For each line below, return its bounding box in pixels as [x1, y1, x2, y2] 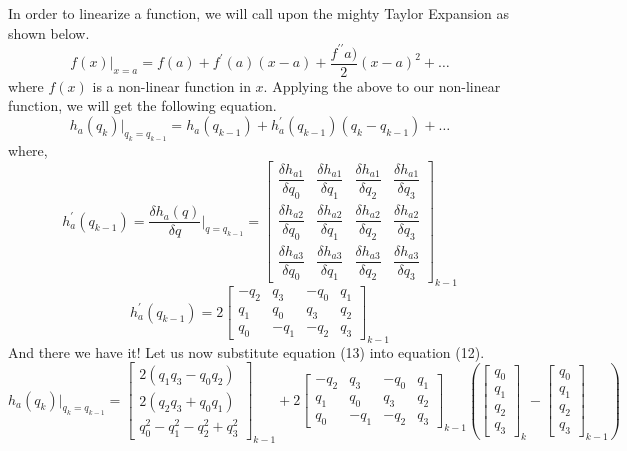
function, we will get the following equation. [8, 95, 277, 116]
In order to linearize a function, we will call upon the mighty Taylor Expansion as [8, 3, 510, 23]
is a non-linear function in [92, 75, 251, 96]
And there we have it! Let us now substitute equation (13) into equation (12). [8, 341, 485, 362]
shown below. [8, 22, 90, 43]
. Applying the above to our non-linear [263, 75, 501, 96]
